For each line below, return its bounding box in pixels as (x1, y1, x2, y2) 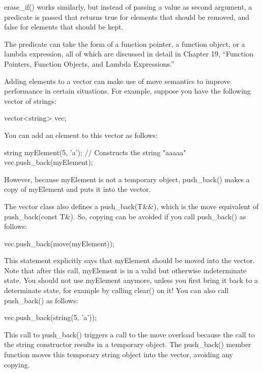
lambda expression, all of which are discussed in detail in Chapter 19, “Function (4, 48, 253, 59)
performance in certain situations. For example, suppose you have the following (4, 85, 251, 96)
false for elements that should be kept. (4, 21, 124, 32)
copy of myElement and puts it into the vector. (4, 184, 151, 194)
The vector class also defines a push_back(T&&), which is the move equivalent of (4, 200, 259, 211)
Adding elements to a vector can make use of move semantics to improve (4, 75, 230, 86)
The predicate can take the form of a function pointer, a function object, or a (4, 38, 245, 49)
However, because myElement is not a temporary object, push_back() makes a (4, 174, 250, 184)
